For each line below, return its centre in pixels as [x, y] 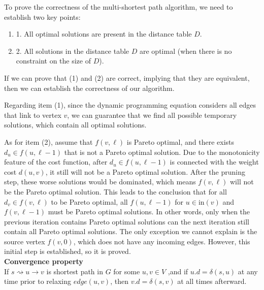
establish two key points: [42, 17]
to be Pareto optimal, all [89, 201]
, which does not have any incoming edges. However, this [162, 241]
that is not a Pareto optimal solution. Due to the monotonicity [162, 152]
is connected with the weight [214, 162]
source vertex [25, 241]
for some [127, 271]
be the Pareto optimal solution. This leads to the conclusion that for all [115, 191]
